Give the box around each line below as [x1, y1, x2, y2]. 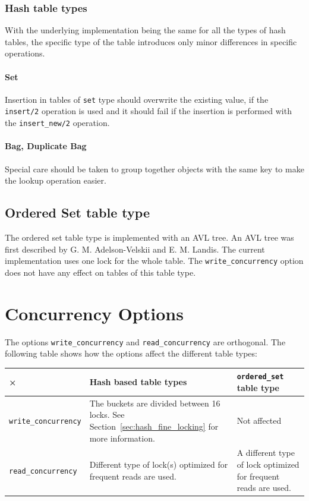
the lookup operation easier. [5, 174, 106, 187]
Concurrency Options [5, 301, 184, 325]
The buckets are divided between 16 [89, 396, 220, 409]
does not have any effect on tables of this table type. [5, 266, 196, 278]
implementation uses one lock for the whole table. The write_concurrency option [5, 254, 304, 267]
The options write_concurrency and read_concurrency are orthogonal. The [5, 335, 286, 348]
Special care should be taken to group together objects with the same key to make [5, 162, 304, 175]
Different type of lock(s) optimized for [89, 458, 228, 470]
